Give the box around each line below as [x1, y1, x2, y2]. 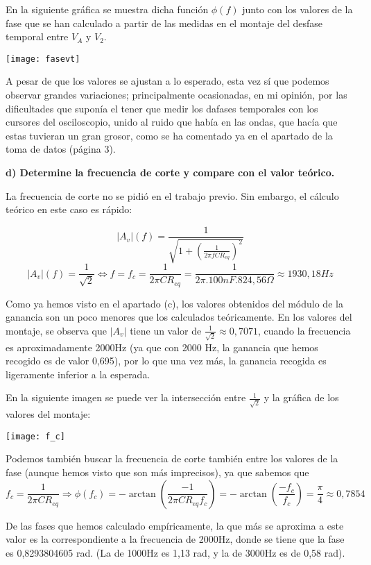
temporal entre [6, 29, 69, 44]
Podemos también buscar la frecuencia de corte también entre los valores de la [6, 451, 338, 466]
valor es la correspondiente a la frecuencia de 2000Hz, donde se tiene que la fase [6, 532, 345, 546]
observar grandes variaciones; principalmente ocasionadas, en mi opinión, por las [6, 87, 347, 102]
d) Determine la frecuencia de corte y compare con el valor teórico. [6, 165, 335, 179]
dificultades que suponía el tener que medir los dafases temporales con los [6, 101, 318, 115]
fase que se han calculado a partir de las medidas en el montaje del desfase [6, 15, 323, 30]
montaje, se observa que [6, 323, 107, 337]
